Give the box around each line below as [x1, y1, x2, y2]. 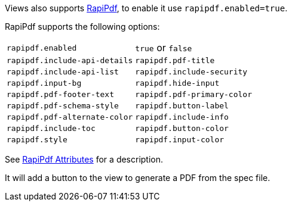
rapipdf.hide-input [135, 79, 220, 88]
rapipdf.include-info [135, 113, 229, 121]
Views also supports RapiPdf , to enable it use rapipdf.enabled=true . [5, 3, 288, 13]
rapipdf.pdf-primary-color [135, 90, 252, 99]
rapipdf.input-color [135, 135, 225, 144]
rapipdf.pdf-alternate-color [7, 113, 133, 121]
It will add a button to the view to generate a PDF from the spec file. [5, 173, 271, 183]
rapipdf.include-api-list [7, 67, 119, 76]
